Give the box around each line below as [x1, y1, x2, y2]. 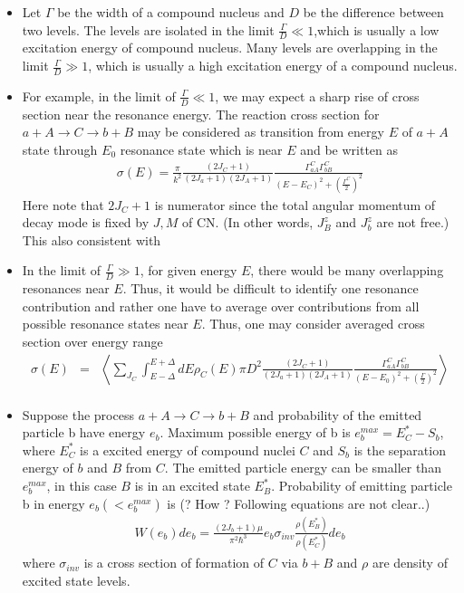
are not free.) [376, 213, 449, 232]
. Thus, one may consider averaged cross [201, 314, 425, 333]
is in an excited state [134, 476, 250, 495]
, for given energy [140, 261, 237, 280]
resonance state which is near [120, 139, 283, 158]
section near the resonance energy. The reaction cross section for [22, 104, 380, 123]
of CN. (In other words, [182, 213, 314, 232]
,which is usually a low [314, 20, 440, 39]
